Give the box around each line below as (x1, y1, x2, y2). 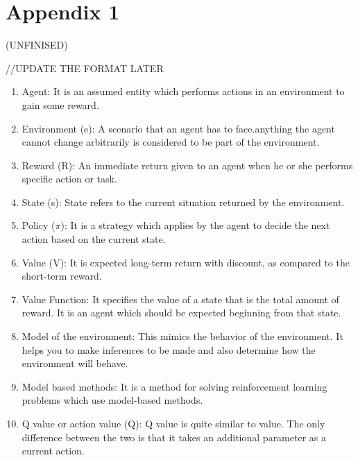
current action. (22, 443, 85, 458)
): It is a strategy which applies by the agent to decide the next (60, 218, 330, 232)
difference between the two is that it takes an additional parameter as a (22, 429, 326, 444)
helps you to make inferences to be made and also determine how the (22, 342, 316, 357)
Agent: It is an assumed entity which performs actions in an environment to (22, 84, 345, 99)
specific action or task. (22, 171, 117, 186)
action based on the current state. (22, 232, 166, 246)
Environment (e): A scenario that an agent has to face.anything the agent (22, 121, 335, 135)
